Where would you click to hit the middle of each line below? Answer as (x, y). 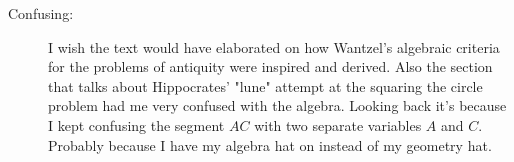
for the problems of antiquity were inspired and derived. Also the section (270, 66)
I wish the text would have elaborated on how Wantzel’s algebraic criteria (274, 46)
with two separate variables (338, 124)
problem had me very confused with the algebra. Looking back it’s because (277, 105)
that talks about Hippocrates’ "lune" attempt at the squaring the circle (265, 85)
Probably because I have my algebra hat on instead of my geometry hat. (270, 144)
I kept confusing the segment (136, 124)
